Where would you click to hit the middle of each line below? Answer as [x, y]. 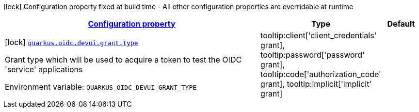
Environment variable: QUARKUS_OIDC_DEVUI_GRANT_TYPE [101, 87]
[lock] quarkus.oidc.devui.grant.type [72, 42]
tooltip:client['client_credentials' [319, 35]
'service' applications [44, 69]
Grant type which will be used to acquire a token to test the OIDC [123, 60]
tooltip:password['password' [313, 55]
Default [401, 24]
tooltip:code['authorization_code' [321, 74]
